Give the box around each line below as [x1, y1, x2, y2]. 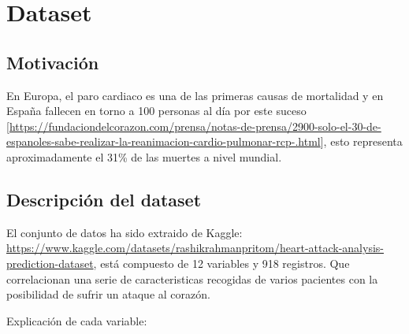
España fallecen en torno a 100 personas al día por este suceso [6, 102, 307, 119]
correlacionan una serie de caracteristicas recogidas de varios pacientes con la [6, 270, 378, 287]
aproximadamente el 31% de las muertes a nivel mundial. [6, 148, 282, 165]
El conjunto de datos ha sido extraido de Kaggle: [6, 224, 243, 240]
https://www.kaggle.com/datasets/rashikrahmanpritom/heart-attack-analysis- [6, 239, 384, 256]
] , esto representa [320, 133, 403, 150]
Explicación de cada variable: [6, 312, 147, 328]
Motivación [6, 50, 99, 74]
